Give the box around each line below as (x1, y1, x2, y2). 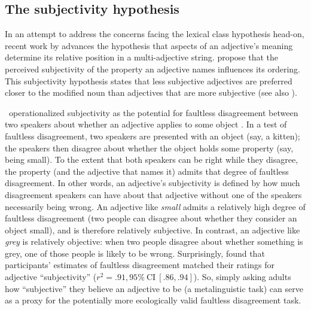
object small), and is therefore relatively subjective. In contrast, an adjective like (5, 223, 300, 236)
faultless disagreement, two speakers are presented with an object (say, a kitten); (5, 129, 300, 142)
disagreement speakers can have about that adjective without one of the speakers (5, 188, 302, 200)
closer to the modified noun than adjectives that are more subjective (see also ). (5, 86, 297, 99)
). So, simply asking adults (193, 271, 291, 283)
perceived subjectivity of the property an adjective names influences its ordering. (5, 62, 301, 75)
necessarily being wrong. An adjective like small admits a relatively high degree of (5, 200, 306, 212)
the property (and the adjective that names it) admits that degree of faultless (5, 165, 289, 177)
